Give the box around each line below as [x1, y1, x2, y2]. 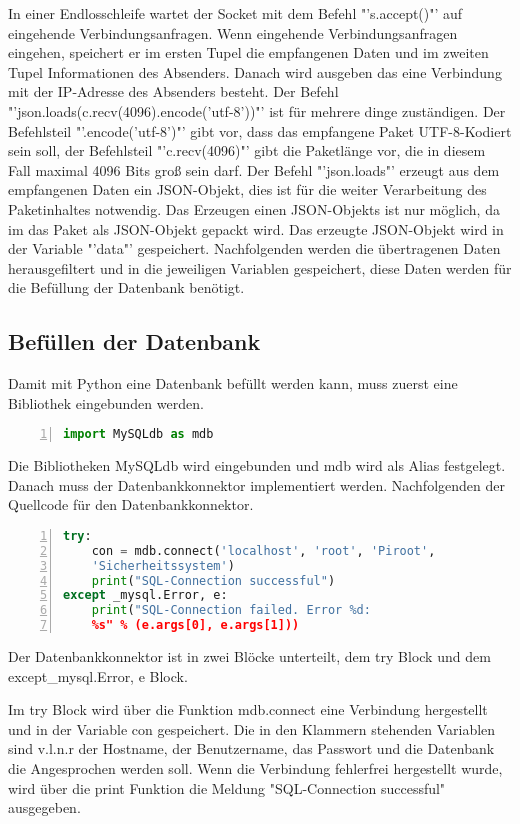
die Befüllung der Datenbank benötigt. [8, 277, 245, 298]
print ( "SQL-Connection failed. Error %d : [91, 603, 371, 618]
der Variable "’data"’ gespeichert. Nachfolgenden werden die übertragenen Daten [8, 238, 501, 259]
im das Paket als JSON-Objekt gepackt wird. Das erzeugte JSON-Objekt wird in [8, 218, 504, 239]
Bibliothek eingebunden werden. [8, 392, 204, 413]
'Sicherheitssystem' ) [91, 558, 235, 573]
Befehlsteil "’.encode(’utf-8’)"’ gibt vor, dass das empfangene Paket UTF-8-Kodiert [8, 120, 512, 141]
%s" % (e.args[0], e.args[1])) [91, 618, 300, 633]
